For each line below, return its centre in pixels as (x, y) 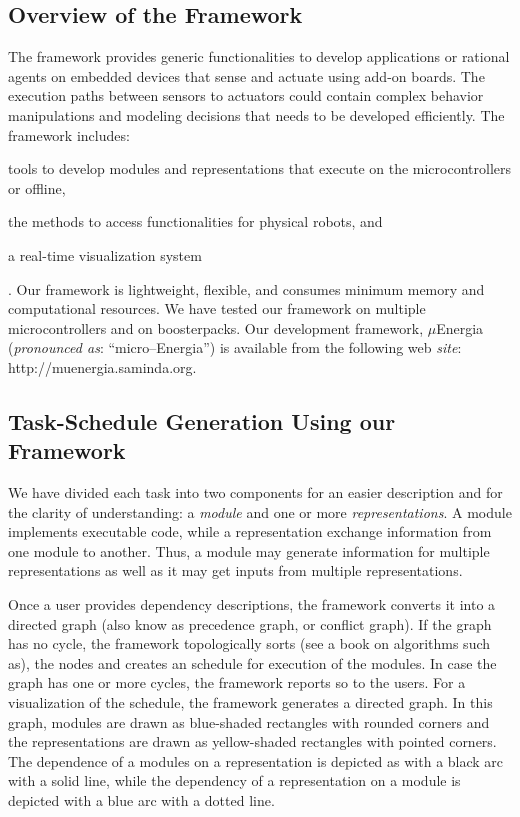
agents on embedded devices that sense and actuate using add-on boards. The (246, 75)
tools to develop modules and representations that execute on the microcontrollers (260, 168)
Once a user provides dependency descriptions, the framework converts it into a (252, 604)
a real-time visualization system (105, 254)
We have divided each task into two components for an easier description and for (255, 492)
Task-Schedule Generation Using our (202, 420)
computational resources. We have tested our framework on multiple (217, 308)
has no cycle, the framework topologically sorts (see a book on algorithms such (249, 643)
